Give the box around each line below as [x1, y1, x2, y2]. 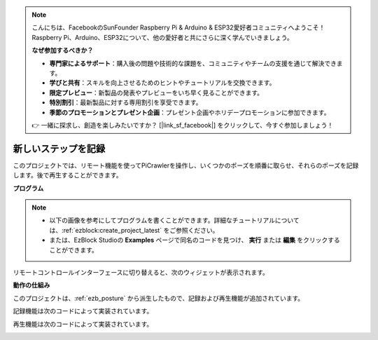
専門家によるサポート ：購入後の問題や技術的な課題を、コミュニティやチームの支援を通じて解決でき [49, 59, 337, 67]
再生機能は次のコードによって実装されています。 [13, 320, 153, 328]
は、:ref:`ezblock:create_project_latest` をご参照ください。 [49, 226, 219, 234]
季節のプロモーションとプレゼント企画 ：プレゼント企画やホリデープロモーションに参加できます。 [49, 108, 330, 116]
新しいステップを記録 [13, 142, 105, 154]
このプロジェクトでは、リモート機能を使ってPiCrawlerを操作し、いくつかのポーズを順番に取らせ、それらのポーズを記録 [13, 161, 359, 170]
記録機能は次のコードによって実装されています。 [13, 307, 153, 315]
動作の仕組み [13, 281, 50, 290]
